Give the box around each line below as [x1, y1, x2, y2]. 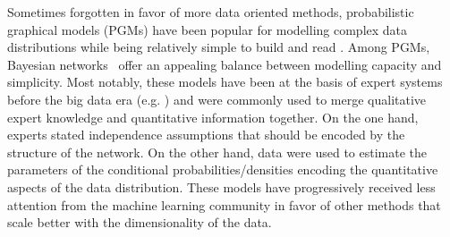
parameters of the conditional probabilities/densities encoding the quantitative [7, 160, 438, 179]
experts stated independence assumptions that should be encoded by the [7, 125, 405, 144]
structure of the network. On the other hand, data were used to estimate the [7, 142, 428, 161]
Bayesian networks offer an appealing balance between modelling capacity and [7, 55, 442, 73]
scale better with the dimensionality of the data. [7, 213, 272, 232]
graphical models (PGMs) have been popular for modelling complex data [7, 20, 408, 38]
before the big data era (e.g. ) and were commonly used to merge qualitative [7, 89, 427, 108]
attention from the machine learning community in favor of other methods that [7, 195, 441, 214]
